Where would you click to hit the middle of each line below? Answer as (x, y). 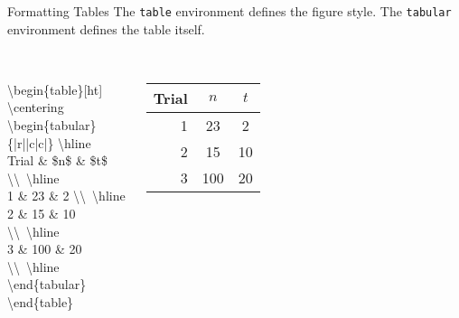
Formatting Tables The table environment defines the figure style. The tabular (229, 11)
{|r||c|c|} (31, 142)
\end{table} (41, 301)
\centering (36, 107)
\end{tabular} (47, 284)
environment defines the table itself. (106, 28)
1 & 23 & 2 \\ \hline (66, 196)
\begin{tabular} (52, 125)
